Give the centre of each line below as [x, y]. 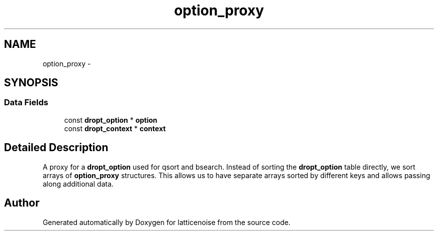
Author [22, 203]
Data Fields [26, 103]
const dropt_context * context [115, 128]
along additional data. [78, 184]
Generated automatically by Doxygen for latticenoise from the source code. [166, 222]
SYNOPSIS [31, 83]
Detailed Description [56, 148]
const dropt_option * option [111, 120]
